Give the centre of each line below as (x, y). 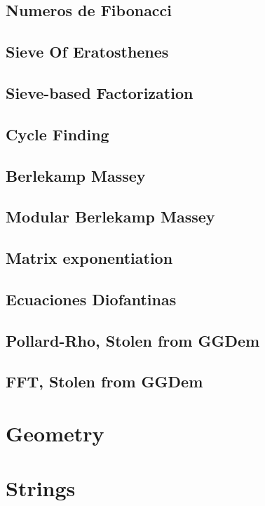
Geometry (55, 433)
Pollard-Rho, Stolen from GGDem (133, 340)
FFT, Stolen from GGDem (104, 381)
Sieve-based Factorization (100, 92)
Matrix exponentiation (89, 258)
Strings (41, 488)
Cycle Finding (57, 134)
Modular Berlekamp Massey (110, 217)
